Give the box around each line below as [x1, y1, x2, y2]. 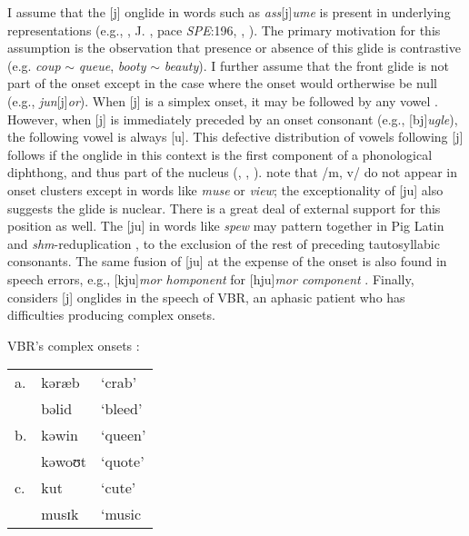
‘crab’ [101, 372, 137, 393]
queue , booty [78, 55, 146, 74]
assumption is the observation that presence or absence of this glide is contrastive [7, 38, 461, 57]
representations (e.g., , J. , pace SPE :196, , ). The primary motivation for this [7, 20, 441, 39]
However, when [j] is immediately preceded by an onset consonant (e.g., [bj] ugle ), [7, 109, 458, 128]
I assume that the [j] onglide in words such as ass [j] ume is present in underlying [7, 3, 451, 21]
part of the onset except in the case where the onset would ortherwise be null [7, 74, 437, 93]
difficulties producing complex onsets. [7, 305, 215, 324]
